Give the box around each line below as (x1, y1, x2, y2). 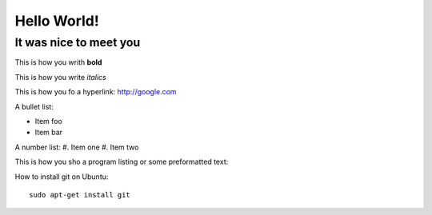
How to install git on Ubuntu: (14, 172, 109, 181)
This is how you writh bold (14, 58, 102, 67)
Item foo (34, 116, 63, 125)
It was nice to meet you (14, 35, 141, 50)
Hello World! (14, 12, 99, 30)
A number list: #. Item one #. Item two (14, 142, 139, 152)
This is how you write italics (14, 72, 107, 82)
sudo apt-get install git (29, 190, 131, 199)
